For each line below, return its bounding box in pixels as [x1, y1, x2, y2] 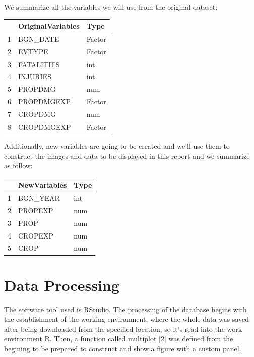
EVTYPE [18, 46, 48, 56]
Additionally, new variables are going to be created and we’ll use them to [4, 140, 230, 151]
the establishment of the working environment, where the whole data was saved [4, 314, 249, 324]
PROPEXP [18, 205, 53, 215]
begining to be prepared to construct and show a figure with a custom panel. [4, 343, 241, 354]
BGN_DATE [18, 33, 59, 44]
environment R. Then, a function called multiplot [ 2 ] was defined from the [4, 333, 233, 344]
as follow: [4, 160, 33, 171]
